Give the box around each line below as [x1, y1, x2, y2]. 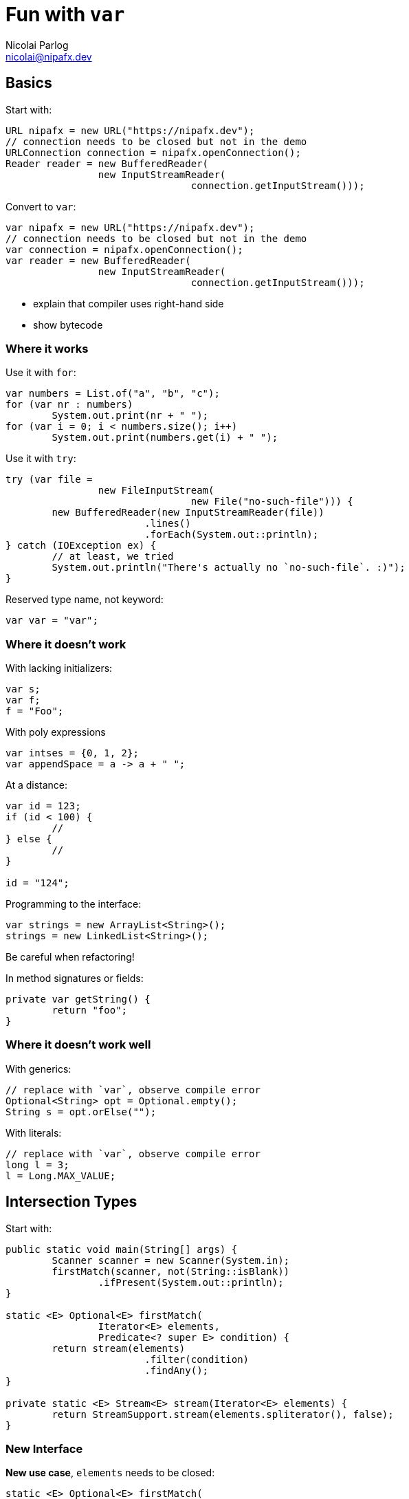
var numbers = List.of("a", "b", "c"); [5, 388, 220, 400]
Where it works [5, 341, 89, 355]
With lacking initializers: [5, 662, 113, 675]
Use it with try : [5, 452, 76, 465]
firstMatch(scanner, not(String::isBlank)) [52, 1265, 290, 1277]
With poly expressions [5, 726, 106, 738]
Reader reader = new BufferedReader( [5, 157, 209, 169]
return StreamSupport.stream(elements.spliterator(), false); [52, 1408, 394, 1420]
